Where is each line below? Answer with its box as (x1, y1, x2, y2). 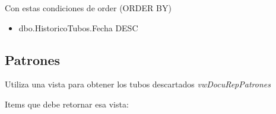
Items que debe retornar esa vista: (5, 97, 129, 110)
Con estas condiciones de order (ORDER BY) (5, 2, 172, 14)
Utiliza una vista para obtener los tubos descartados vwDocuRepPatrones (5, 78, 271, 90)
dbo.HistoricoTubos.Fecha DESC (18, 21, 138, 34)
